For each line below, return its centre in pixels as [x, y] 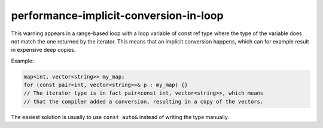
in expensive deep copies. [43, 50]
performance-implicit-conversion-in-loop [117, 15]
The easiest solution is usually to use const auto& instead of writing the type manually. [120, 117]
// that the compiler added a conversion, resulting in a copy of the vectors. [144, 102]
